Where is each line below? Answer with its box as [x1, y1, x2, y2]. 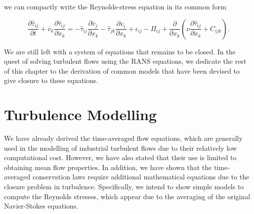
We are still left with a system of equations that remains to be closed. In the [4, 46, 236, 56]
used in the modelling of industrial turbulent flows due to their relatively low [4, 142, 237, 153]
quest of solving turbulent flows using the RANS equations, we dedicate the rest [4, 56, 247, 66]
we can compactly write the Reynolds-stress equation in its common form [4, 1, 226, 11]
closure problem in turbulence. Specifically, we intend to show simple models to [4, 181, 244, 192]
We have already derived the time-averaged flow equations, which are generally [4, 133, 243, 143]
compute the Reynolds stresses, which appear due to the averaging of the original [4, 191, 251, 201]
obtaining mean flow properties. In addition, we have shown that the [4, 162, 212, 172]
